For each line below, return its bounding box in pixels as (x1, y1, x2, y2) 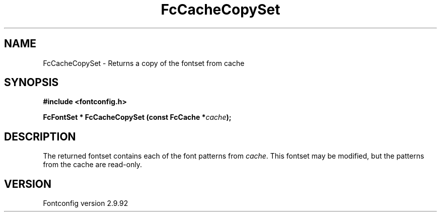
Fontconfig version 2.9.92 (43, 199, 128, 208)
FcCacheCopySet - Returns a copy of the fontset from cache (43, 58, 245, 67)
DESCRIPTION (4, 130, 76, 143)
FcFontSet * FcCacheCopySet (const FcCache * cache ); (43, 113, 232, 122)
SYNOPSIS (4, 76, 59, 89)
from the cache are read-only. (43, 160, 142, 169)
